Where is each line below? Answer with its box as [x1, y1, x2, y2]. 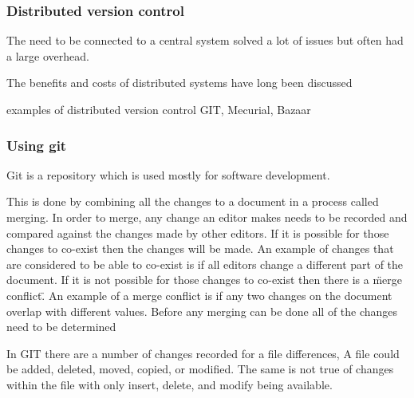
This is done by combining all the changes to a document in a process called [6, 193, 379, 210]
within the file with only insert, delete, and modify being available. [6, 376, 333, 392]
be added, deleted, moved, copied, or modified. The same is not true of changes [6, 361, 394, 377]
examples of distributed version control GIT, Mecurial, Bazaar [6, 101, 311, 117]
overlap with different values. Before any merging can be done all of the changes [6, 302, 398, 319]
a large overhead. [6, 47, 89, 64]
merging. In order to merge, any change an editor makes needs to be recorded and [6, 209, 408, 225]
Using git [6, 135, 67, 155]
